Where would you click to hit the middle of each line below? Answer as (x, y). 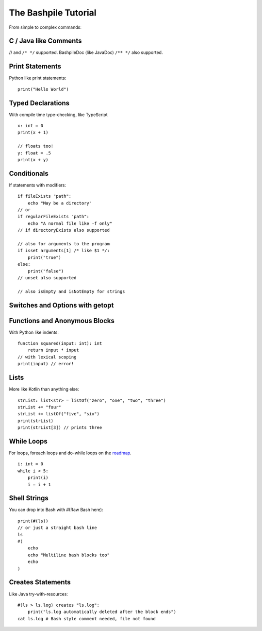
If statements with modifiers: (38, 185)
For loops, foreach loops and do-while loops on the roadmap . (70, 453)
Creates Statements (40, 582)
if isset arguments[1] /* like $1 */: (64, 251)
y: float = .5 (34, 153)
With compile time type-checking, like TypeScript (58, 115)
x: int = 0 (31, 126)
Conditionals (29, 173)
